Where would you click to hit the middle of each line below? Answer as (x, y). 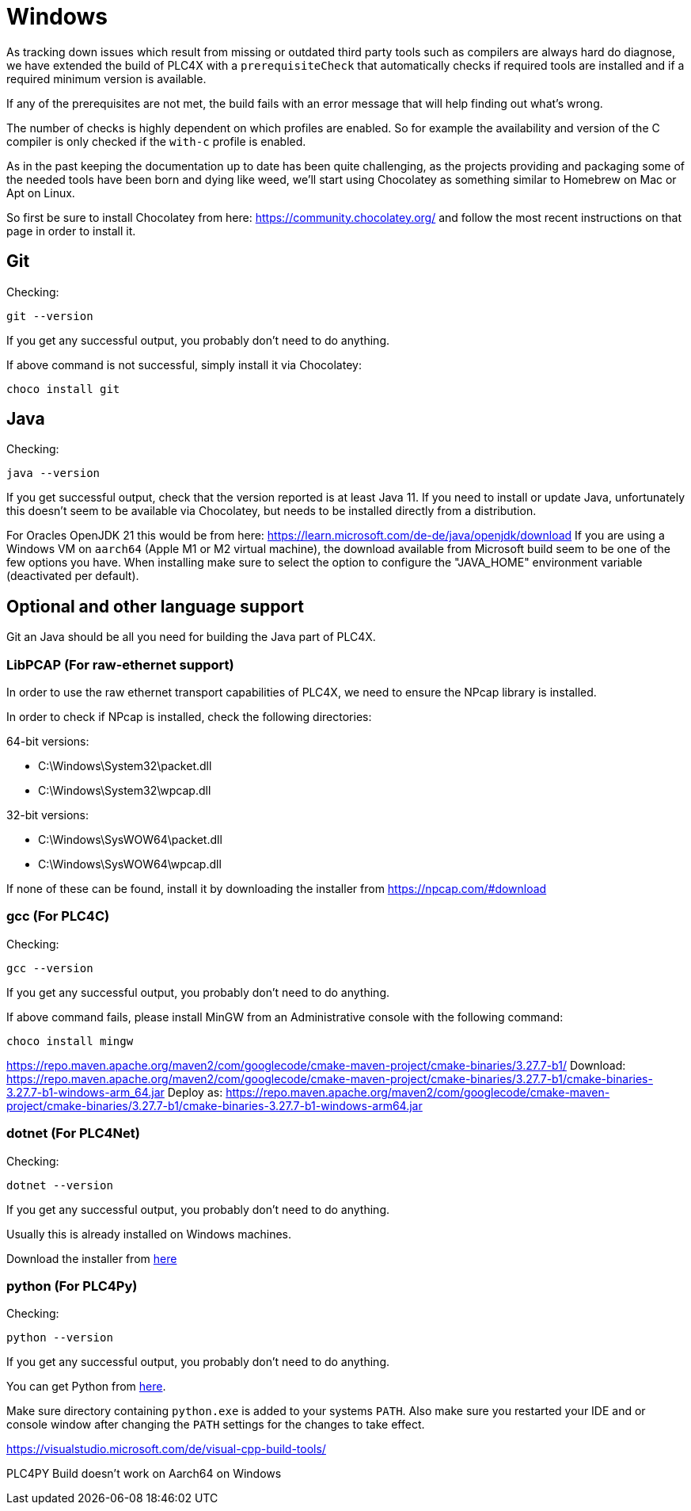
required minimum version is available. (106, 78)
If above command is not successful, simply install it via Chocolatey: (184, 364)
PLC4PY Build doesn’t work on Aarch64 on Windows (144, 1474)
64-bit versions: (48, 742)
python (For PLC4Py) (72, 1286)
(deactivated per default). (73, 576)
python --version (60, 1338)
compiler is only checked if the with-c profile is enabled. (156, 141)
